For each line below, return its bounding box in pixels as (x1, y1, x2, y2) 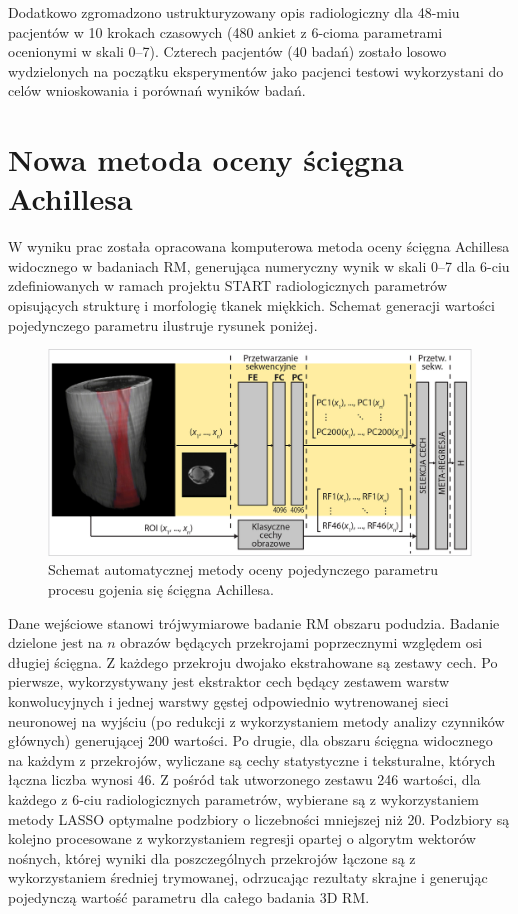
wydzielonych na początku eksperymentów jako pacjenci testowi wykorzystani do (8, 60, 504, 81)
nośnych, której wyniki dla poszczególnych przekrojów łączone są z (8, 847, 416, 868)
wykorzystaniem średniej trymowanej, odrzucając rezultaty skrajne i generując (8, 867, 488, 888)
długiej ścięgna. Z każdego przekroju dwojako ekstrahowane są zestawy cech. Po (8, 651, 498, 672)
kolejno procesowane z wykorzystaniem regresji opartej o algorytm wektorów (8, 828, 476, 849)
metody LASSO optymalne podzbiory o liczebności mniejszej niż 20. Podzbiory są (8, 808, 510, 829)
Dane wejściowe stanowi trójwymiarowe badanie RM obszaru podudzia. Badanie (8, 612, 500, 633)
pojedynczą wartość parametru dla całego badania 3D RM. (8, 886, 370, 907)
